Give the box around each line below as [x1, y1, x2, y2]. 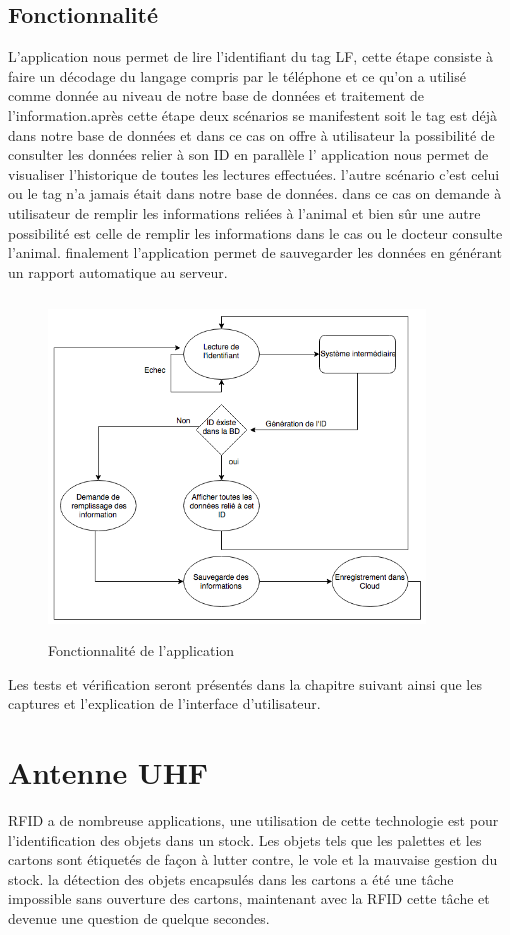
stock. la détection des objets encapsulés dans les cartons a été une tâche [8, 868, 454, 889]
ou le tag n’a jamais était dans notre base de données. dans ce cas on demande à [8, 183, 502, 204]
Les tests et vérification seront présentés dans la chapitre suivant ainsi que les [8, 673, 482, 694]
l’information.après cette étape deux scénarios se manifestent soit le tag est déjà [8, 104, 498, 125]
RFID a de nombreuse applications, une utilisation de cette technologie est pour [8, 809, 499, 830]
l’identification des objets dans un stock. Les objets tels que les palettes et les [8, 829, 482, 850]
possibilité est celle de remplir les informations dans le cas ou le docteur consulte [8, 222, 503, 243]
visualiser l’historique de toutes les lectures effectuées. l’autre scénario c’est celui [8, 163, 500, 184]
